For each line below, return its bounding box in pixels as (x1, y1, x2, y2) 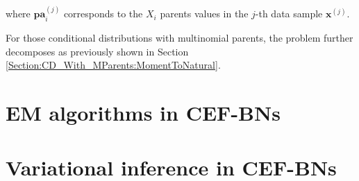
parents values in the (160, 6, 249, 21)
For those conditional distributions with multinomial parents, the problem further (6, 31, 353, 45)
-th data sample (255, 6, 323, 21)
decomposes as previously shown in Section (6, 44, 189, 58)
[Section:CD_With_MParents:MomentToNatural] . (6, 58, 221, 72)
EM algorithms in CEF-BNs (6, 98, 281, 127)
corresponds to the (63, 6, 143, 21)
